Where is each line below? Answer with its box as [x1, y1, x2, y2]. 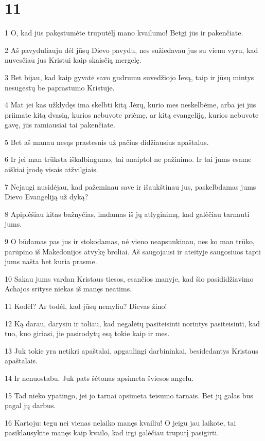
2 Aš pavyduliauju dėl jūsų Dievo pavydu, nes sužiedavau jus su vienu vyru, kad [5, 44, 258, 55]
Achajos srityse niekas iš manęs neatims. [5, 283, 132, 294]
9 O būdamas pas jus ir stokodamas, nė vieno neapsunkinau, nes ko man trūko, [5, 236, 255, 247]
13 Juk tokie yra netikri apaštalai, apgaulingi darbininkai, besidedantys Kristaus [5, 345, 258, 356]
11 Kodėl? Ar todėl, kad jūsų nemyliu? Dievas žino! [5, 301, 167, 311]
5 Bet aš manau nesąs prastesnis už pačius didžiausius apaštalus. [5, 136, 209, 147]
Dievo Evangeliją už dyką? [5, 191, 89, 202]
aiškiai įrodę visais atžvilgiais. [5, 164, 98, 175]
